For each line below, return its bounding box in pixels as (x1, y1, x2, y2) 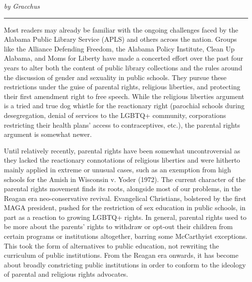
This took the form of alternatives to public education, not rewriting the (4, 240, 219, 250)
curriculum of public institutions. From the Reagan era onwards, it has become (4, 250, 238, 260)
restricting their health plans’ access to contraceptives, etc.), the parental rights (4, 119, 240, 130)
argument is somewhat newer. (4, 129, 92, 139)
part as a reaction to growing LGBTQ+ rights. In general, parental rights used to (4, 212, 247, 222)
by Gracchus (4, 1, 40, 11)
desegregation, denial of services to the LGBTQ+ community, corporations (4, 110, 226, 120)
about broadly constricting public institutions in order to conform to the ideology (4, 259, 246, 269)
